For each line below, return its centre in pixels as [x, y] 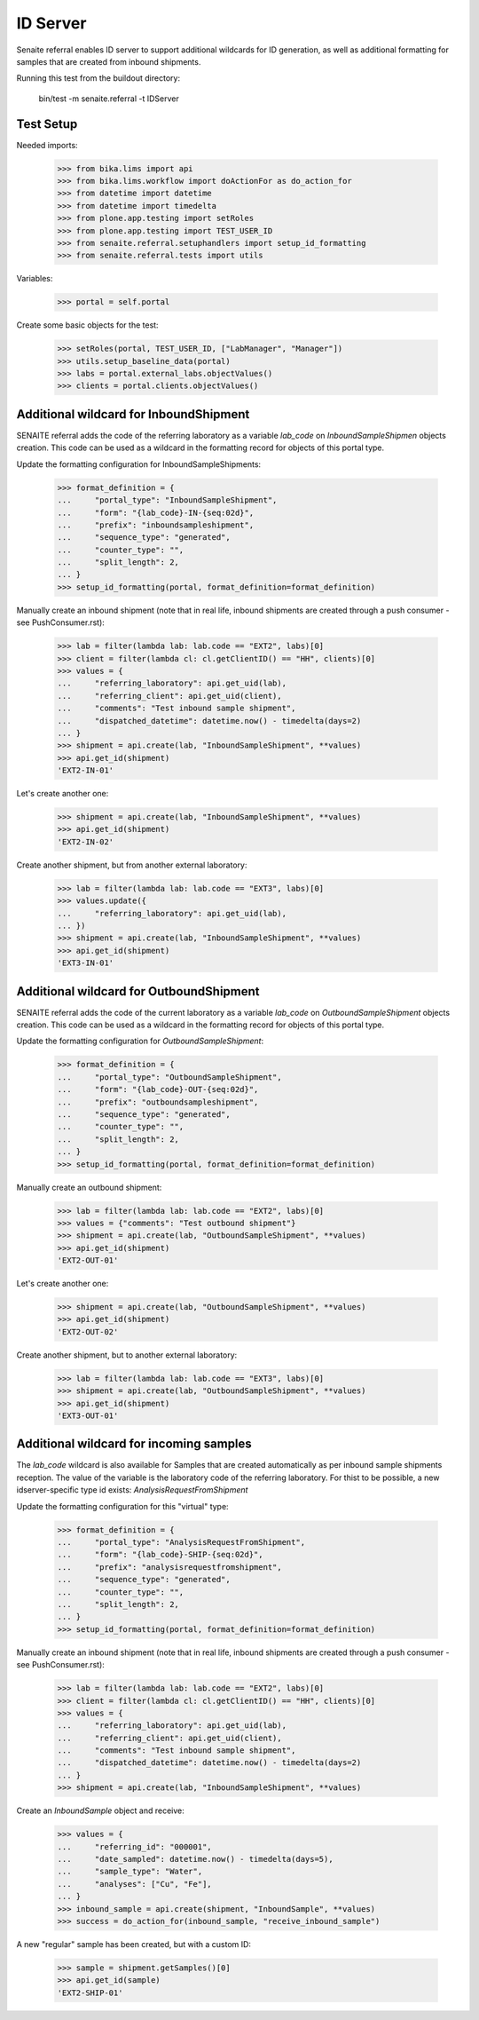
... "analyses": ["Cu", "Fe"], [134, 1884]
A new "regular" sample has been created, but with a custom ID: [134, 1944]
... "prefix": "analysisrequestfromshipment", [170, 1567]
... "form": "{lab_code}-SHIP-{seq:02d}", [160, 1555]
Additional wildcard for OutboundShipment [138, 991]
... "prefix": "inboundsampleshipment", [156, 525]
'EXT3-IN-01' [86, 963]
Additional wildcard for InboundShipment [133, 414]
